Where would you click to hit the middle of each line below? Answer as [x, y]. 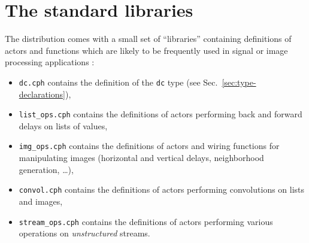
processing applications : [50, 62]
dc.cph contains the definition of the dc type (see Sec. [118, 82]
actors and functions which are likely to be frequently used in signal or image [146, 50]
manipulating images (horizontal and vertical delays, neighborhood [141, 158]
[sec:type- [239, 82]
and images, [41, 201]
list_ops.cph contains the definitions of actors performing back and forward [160, 114]
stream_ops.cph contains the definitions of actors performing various [146, 221]
